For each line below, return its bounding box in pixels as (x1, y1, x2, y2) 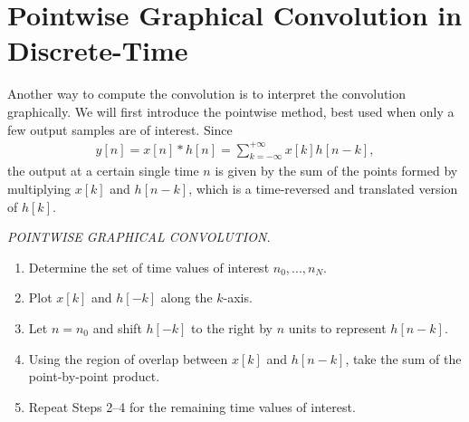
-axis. (223, 288, 253, 307)
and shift (92, 318, 142, 337)
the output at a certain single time (7, 161, 199, 180)
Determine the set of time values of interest (28, 257, 270, 276)
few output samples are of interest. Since (7, 120, 233, 139)
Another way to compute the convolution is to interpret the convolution (7, 84, 407, 103)
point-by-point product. (28, 367, 160, 386)
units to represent (288, 318, 387, 337)
